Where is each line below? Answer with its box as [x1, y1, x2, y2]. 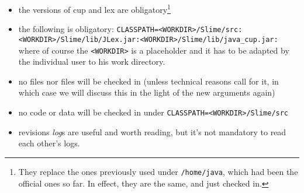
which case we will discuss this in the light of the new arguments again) [18, 86, 275, 99]
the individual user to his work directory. [18, 55, 165, 68]
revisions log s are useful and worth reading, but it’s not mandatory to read [18, 125, 286, 138]
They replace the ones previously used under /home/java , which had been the [18, 165, 298, 177]
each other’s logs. [18, 137, 80, 149]
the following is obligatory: [18, 23, 114, 35]
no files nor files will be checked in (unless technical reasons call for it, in [18, 75, 279, 87]
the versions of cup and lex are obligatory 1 [18, 2, 171, 15]
